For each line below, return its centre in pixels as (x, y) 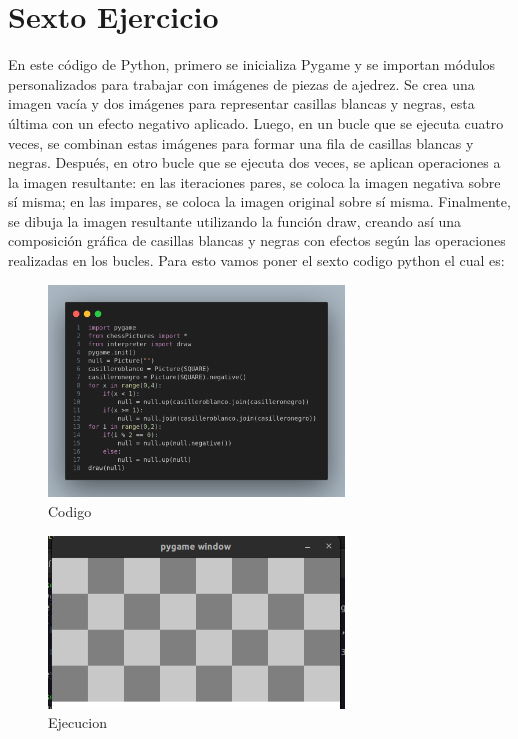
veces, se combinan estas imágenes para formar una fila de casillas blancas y (241, 142)
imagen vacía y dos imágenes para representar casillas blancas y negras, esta (241, 103)
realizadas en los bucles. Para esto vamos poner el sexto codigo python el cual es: (256, 260)
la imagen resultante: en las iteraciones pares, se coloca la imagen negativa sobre (254, 181)
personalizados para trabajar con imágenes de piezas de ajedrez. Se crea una (241, 83)
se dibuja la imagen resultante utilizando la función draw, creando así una (235, 220)
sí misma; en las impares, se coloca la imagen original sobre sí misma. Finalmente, (259, 201)
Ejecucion (77, 722)
